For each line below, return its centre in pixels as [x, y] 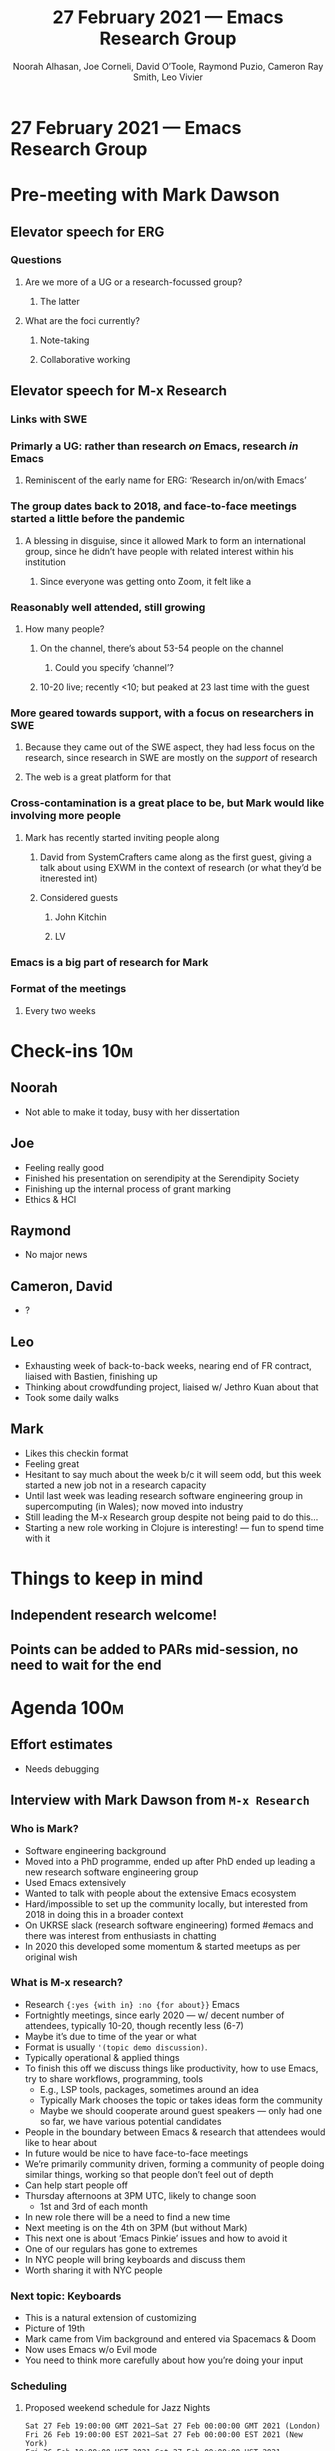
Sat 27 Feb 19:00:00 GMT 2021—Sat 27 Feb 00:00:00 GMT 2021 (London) [173, 2426]
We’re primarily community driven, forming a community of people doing [174, 2163]
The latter [59, 301]
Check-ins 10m [71, 1051]
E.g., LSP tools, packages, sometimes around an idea [149, 2089]
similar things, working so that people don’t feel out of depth [149, 2174]
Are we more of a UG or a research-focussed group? [133, 282]
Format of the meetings [68, 989]
